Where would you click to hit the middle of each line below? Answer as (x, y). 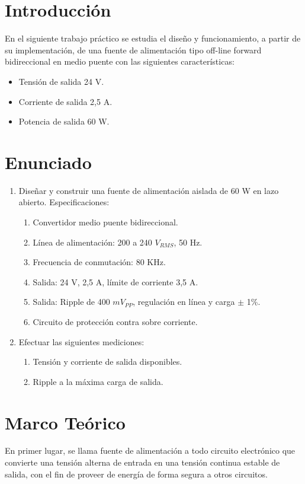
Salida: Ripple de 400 (71, 302)
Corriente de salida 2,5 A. (65, 101)
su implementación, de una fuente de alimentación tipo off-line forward (133, 50)
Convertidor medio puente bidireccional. (105, 222)
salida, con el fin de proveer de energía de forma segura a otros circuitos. (136, 474)
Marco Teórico (65, 422)
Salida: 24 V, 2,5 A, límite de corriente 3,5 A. (115, 281)
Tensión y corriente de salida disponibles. (107, 362)
